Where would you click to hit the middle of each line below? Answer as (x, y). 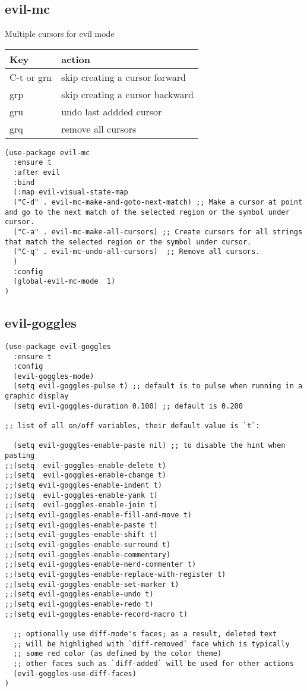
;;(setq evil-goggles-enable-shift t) (81, 535)
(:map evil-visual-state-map (71, 192)
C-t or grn (31, 77)
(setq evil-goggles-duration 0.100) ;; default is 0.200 (128, 406)
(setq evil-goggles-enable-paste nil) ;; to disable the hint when (149, 446)
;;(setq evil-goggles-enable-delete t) (86, 465)
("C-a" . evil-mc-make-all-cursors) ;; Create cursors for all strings (158, 232)
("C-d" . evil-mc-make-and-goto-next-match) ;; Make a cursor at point (158, 202)
